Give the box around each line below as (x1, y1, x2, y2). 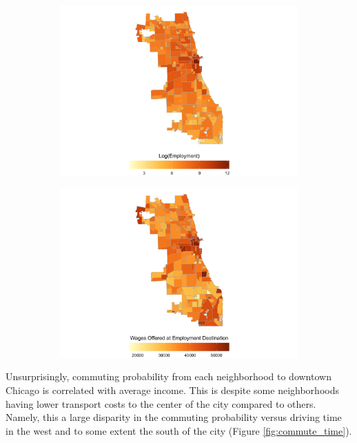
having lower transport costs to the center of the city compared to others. (6, 396, 316, 411)
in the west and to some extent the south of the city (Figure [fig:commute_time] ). (6, 423, 352, 437)
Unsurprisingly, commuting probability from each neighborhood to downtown (6, 369, 331, 384)
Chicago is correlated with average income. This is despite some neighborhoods (6, 382, 339, 397)
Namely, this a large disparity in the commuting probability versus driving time (6, 410, 342, 424)
